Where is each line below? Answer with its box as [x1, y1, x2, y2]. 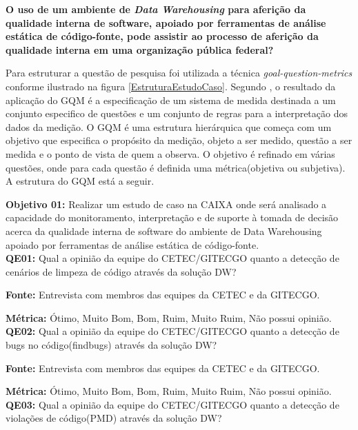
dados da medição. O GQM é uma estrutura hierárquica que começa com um [6, 119, 332, 134]
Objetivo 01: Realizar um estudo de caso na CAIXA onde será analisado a [6, 196, 327, 211]
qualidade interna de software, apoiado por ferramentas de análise [6, 15, 326, 30]
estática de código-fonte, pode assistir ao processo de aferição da [6, 29, 319, 43]
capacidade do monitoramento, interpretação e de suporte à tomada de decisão [6, 210, 339, 225]
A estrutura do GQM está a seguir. [6, 174, 155, 188]
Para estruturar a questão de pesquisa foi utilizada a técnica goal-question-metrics [6, 65, 352, 80]
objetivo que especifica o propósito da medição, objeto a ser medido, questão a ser [6, 133, 352, 147]
